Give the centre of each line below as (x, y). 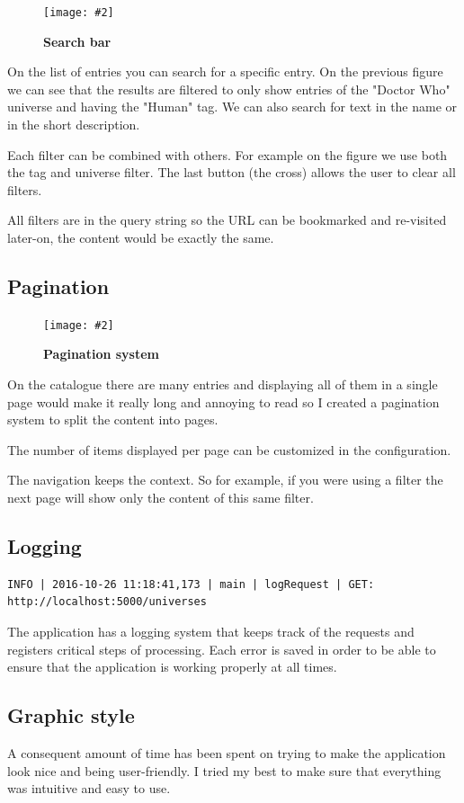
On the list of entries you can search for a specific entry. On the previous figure (225, 71)
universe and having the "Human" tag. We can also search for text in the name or (232, 107)
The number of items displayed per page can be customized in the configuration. (229, 449)
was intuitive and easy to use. (89, 788)
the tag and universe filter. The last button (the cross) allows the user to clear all (232, 172)
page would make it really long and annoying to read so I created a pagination (223, 401)
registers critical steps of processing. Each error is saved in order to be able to (222, 649)
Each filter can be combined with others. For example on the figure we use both (228, 154)
